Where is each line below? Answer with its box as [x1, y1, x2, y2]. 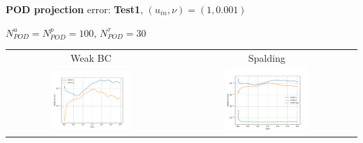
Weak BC [70, 50, 112, 65]
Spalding [248, 50, 286, 65]
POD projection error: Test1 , [6, 2, 143, 16]
